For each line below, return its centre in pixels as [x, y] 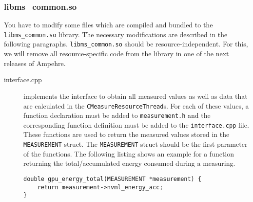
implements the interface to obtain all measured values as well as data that [136, 96]
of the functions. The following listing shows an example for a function [129, 153]
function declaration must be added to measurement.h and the [117, 115]
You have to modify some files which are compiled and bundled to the [108, 25]
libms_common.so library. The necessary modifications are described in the [116, 34]
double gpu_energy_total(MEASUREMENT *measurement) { [113, 179]
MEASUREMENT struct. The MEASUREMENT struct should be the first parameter [136, 144]
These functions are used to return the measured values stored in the [126, 134]
